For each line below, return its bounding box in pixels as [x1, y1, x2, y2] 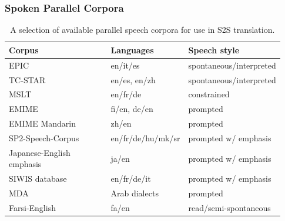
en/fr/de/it [110, 172, 151, 185]
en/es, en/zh [110, 73, 156, 86]
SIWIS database [9, 172, 67, 185]
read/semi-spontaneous [188, 201, 271, 213]
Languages [110, 43, 154, 56]
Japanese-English [9, 146, 71, 158]
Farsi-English [9, 201, 56, 213]
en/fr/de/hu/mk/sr [110, 131, 180, 144]
